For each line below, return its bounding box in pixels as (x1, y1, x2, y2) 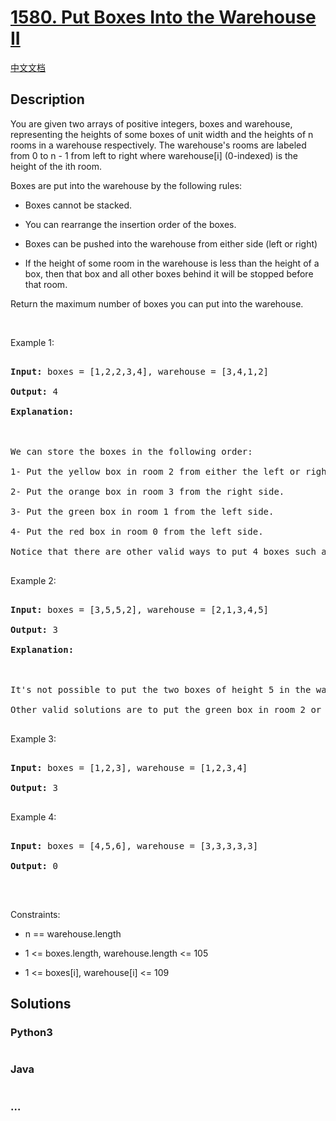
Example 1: (10, 336, 55, 348)
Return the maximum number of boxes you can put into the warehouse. (10, 297, 304, 310)
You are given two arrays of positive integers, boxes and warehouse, (10, 117, 293, 130)
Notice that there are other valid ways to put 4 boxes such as (10, 546, 333, 557)
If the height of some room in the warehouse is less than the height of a (24, 257, 320, 269)
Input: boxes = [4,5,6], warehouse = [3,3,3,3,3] (10, 840, 259, 851)
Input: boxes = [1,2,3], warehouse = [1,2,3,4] (10, 762, 248, 773)
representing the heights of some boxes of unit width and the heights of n (10, 128, 314, 140)
